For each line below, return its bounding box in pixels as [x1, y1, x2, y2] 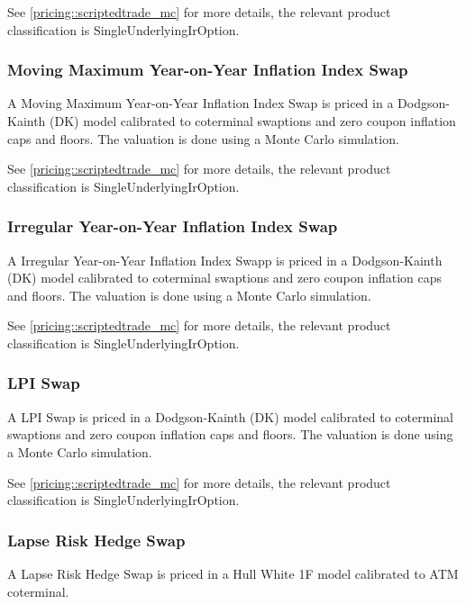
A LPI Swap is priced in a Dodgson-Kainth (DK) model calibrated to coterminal [7, 407, 453, 426]
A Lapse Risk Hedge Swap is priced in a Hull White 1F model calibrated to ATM [7, 563, 459, 582]
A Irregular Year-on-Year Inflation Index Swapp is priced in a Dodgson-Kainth [7, 250, 443, 269]
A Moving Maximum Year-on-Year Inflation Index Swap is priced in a [7, 94, 394, 113]
